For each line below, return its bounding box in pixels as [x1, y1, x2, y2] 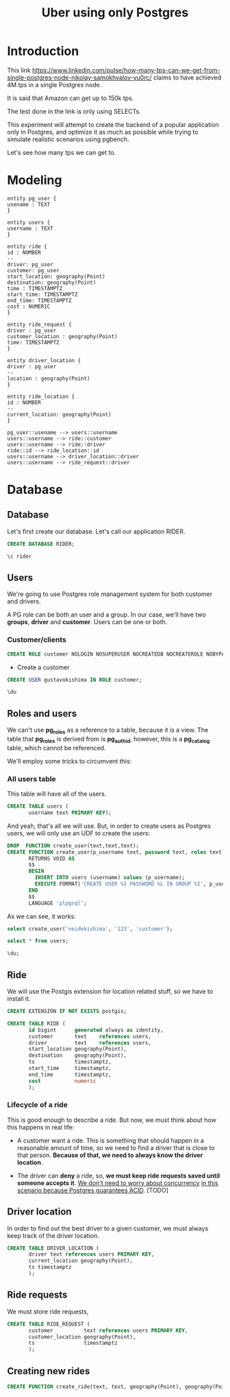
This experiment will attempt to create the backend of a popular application [7, 120, 219, 128]
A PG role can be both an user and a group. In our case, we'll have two [7, 610, 207, 619]
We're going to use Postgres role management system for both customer [7, 590, 213, 598]
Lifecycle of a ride [7, 1100, 68, 1110]
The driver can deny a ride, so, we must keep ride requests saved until [16, 1171, 220, 1180]
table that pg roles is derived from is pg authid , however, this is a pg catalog [7, 735, 210, 745]
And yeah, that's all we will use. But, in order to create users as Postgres [7, 822, 211, 830]
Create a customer [16, 663, 70, 671]
